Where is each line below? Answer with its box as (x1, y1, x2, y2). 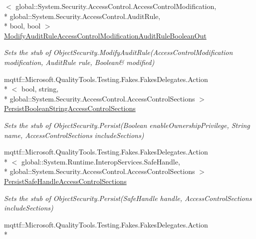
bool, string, (21, 83, 59, 94)
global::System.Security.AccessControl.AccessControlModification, (15, 1, 217, 11)
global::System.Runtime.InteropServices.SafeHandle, (21, 156, 180, 166)
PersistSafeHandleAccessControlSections (4, 175, 127, 186)
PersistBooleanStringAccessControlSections (4, 103, 136, 113)
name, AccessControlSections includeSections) (4, 129, 144, 140)
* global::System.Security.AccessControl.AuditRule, (4, 10, 161, 21)
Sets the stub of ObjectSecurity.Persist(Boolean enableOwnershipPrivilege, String (4, 119, 250, 130)
